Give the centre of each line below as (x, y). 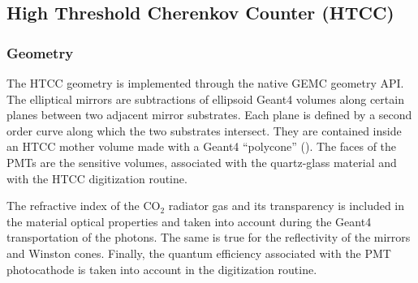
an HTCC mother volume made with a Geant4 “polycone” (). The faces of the (202, 146)
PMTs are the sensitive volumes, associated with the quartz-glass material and (202, 162)
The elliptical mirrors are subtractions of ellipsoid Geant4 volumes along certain (205, 99)
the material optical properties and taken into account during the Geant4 (189, 221)
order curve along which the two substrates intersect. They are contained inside (204, 130)
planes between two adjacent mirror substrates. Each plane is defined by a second (209, 115)
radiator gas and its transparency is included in (287, 206)
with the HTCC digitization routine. (97, 178)
